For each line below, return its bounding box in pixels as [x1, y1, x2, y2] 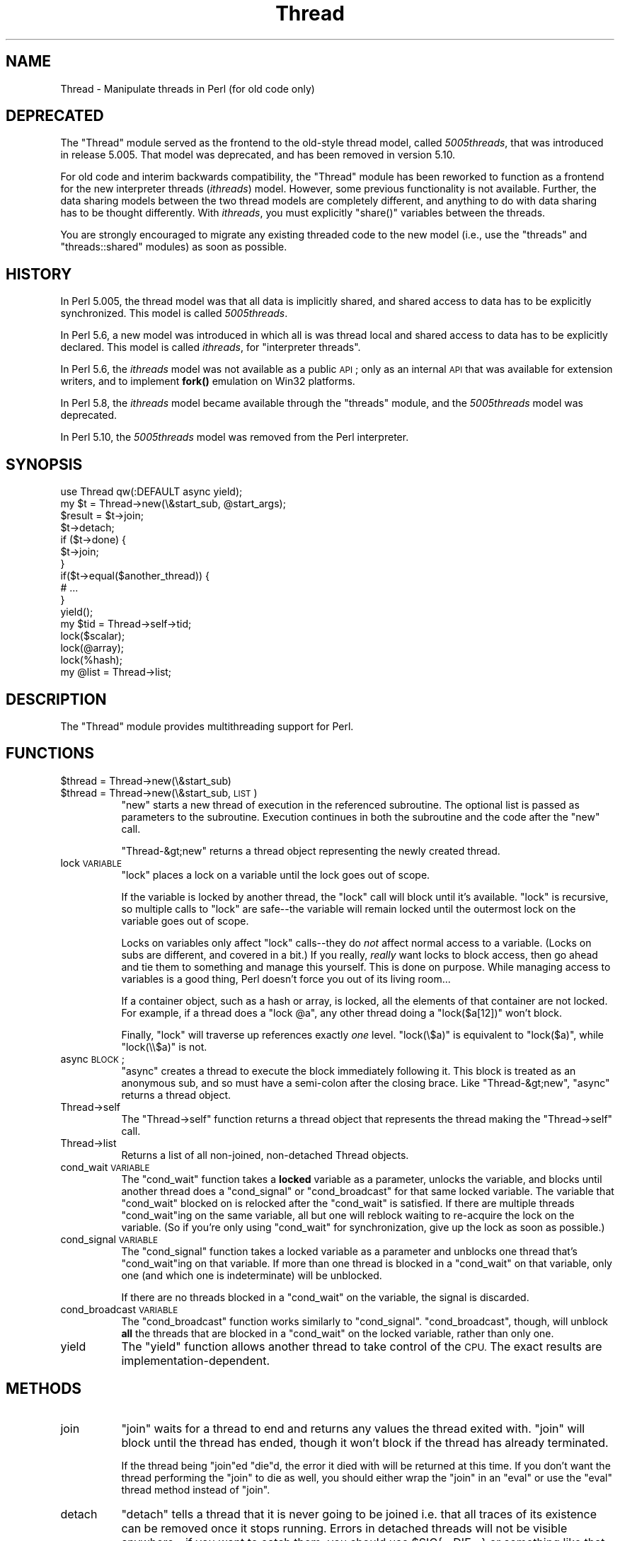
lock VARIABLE [60, 856, 122, 869]
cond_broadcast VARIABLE [60, 1303, 178, 1315]
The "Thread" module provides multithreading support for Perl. [60, 720, 354, 732]
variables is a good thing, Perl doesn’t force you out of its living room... [121, 972, 451, 985]
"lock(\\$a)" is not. [121, 1040, 207, 1053]
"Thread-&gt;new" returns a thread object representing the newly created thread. [121, 844, 500, 857]
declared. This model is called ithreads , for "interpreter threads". [60, 341, 361, 354]
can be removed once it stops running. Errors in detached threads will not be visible [121, 1520, 568, 1535]
